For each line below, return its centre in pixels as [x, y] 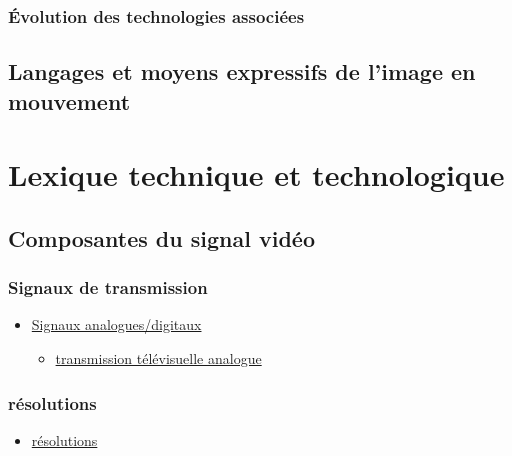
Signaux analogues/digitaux [116, 324]
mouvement [69, 100]
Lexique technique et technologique [256, 174]
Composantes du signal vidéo [161, 237]
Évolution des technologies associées [156, 15]
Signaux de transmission [108, 287]
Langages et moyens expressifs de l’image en [242, 71]
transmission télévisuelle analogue [158, 357]
